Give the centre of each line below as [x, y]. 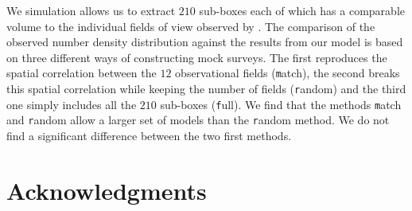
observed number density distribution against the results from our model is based [205, 42]
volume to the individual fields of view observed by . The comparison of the [191, 26]
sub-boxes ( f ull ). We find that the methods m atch [281, 104]
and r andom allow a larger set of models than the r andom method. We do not [198, 120]
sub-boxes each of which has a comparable [302, 10]
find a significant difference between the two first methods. [149, 135]
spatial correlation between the [82, 73]
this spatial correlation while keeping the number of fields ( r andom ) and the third [206, 89]
